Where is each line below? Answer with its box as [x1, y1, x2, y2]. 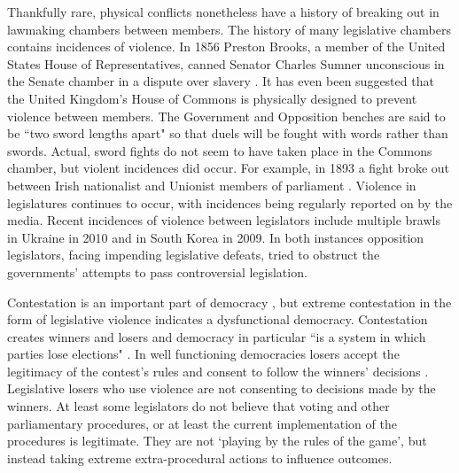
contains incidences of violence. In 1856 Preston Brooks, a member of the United [7, 37, 446, 56]
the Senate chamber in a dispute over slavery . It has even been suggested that [7, 72, 434, 90]
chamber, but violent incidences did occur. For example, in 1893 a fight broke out [7, 159, 449, 177]
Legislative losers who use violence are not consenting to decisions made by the [7, 379, 436, 398]
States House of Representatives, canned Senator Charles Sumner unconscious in [7, 54, 445, 73]
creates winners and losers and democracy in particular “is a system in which [7, 327, 426, 345]
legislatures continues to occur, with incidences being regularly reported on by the [7, 193, 453, 212]
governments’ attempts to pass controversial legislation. [7, 262, 307, 281]
